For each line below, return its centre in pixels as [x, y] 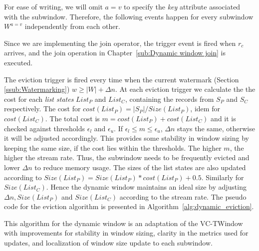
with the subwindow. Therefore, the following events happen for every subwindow [129, 16]
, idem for [205, 109]
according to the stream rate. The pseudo [183, 196]
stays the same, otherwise [216, 128]
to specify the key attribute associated [182, 6]
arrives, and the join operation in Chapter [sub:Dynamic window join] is [115, 53]
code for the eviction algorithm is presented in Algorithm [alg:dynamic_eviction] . [129, 206]
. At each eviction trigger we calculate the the [185, 89]
